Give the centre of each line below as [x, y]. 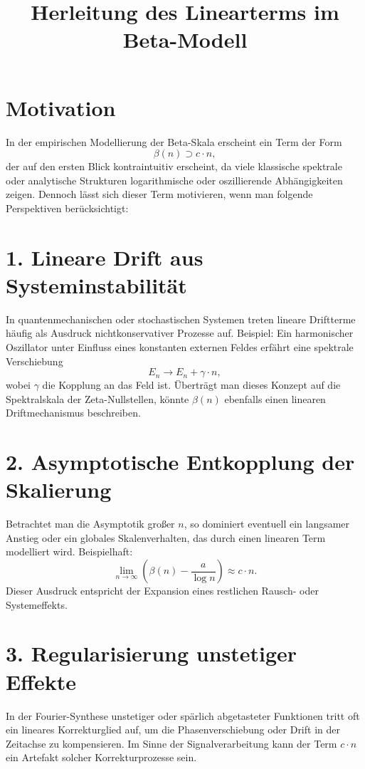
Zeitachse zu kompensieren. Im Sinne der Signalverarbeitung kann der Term [171, 743]
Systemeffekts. [37, 604]
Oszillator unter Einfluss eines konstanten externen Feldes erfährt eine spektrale [180, 346]
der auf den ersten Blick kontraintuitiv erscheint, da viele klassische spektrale [174, 166]
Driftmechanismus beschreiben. [73, 413]
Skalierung [59, 490]
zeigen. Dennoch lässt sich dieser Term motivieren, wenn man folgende [159, 194]
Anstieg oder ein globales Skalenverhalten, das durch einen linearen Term [166, 537]
